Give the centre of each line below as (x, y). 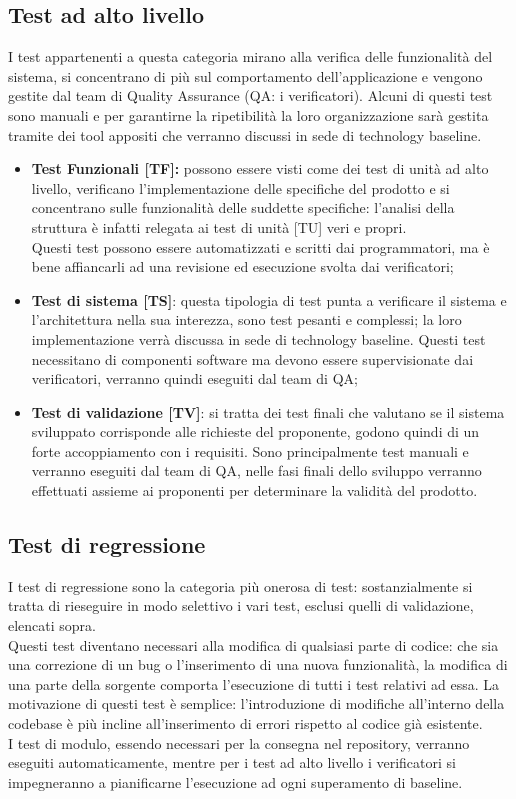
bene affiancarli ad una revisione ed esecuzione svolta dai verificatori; (242, 266)
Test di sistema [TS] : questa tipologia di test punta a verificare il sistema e (269, 299)
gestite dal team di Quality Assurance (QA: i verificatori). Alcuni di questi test (250, 95)
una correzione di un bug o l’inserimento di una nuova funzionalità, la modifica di (258, 664)
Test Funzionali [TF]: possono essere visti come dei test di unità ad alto (260, 168)
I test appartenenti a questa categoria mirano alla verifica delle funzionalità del (250, 56)
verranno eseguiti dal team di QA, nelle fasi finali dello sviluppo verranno (256, 470)
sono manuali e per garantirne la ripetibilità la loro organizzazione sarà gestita (248, 114)
